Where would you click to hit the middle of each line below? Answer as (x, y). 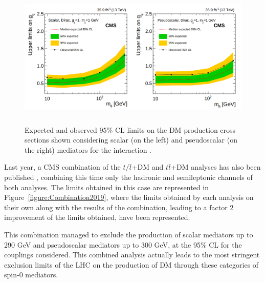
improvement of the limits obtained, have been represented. (97, 217)
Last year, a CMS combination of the (62, 167)
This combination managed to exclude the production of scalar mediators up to (129, 234)
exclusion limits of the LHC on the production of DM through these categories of (131, 264)
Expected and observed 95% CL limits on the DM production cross (130, 129)
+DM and (148, 167)
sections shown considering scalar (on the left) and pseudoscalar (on (131, 140)
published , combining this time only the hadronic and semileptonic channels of (128, 177)
